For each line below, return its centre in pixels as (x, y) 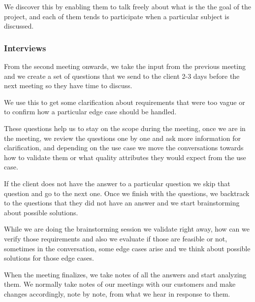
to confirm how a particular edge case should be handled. (90, 112)
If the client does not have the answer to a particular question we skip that (117, 183)
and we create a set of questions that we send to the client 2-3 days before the (122, 76)
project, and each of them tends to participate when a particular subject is (117, 16)
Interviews (25, 48)
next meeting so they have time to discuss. (68, 85)
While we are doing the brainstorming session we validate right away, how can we (127, 229)
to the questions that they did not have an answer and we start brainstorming (122, 203)
